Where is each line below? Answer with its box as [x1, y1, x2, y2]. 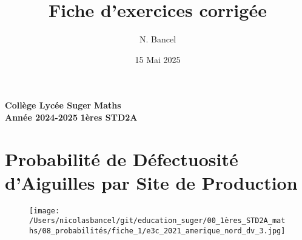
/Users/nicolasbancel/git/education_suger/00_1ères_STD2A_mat [29, 216, 286, 225]
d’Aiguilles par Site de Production [5, 170, 298, 195]
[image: [29, 206, 60, 215]
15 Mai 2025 [135, 53, 181, 65]
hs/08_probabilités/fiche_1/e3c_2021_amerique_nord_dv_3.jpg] [29, 227, 286, 236]
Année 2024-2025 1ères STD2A [5, 110, 138, 123]
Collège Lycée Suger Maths [5, 99, 121, 112]
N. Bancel [139, 33, 176, 45]
